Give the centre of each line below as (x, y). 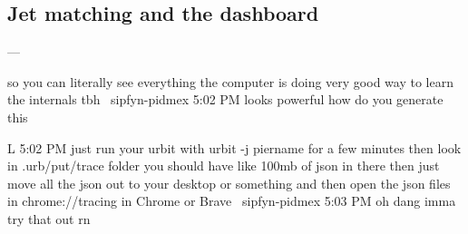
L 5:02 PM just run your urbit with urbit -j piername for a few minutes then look (234, 147)
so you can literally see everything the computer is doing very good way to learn (230, 81)
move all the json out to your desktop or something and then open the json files (229, 183)
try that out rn (49, 218)
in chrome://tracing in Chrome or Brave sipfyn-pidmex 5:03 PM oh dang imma (232, 201)
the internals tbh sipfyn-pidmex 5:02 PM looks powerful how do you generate (225, 99)
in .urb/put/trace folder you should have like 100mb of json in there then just (224, 166)
